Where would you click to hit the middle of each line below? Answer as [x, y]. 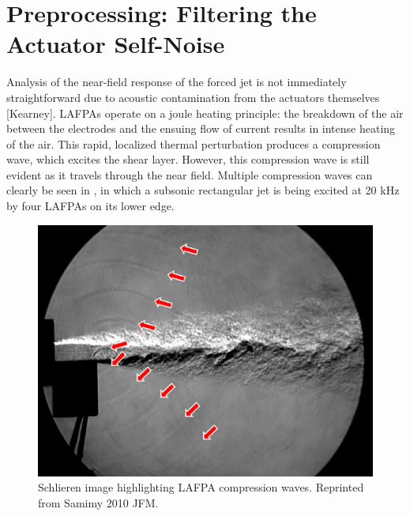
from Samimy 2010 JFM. [98, 503]
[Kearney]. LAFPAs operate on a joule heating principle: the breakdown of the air [205, 113]
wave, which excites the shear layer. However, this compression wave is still [188, 159]
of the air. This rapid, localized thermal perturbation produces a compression [194, 143]
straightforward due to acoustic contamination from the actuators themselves [193, 97]
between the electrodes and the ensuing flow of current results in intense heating [201, 128]
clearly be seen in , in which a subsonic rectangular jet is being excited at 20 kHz [203, 190]
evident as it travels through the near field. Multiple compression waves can [190, 174]
